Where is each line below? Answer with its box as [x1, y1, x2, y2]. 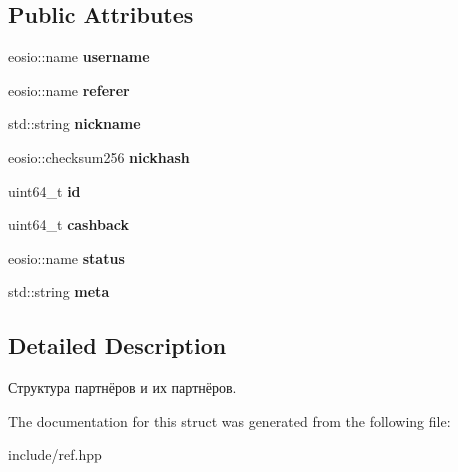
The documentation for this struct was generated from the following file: [8, 410, 451, 431]
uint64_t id [8, 180, 81, 201]
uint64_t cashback [8, 214, 129, 235]
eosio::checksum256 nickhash [8, 146, 190, 167]
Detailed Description [8, 330, 227, 361]
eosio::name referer [8, 79, 130, 100]
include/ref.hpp [8, 444, 102, 465]
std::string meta [8, 281, 110, 302]
